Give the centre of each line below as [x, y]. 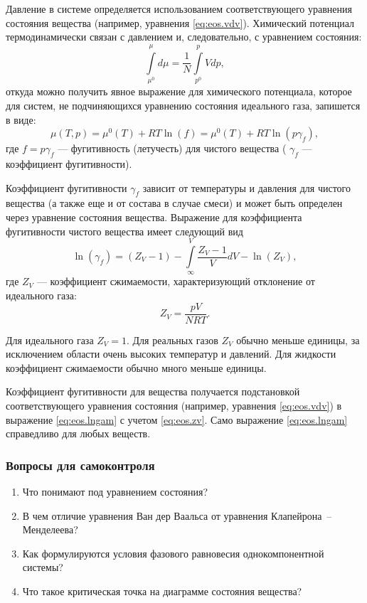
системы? [43, 567]
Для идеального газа [50, 340]
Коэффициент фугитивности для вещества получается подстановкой [153, 391]
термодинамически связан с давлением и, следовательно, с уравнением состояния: [184, 37]
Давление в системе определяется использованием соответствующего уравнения [179, 9]
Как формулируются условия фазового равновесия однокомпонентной [173, 553]
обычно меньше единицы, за [298, 340]
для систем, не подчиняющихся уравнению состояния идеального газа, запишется [183, 106]
